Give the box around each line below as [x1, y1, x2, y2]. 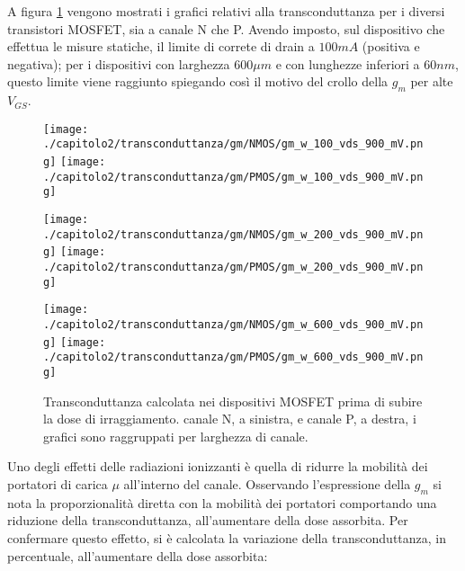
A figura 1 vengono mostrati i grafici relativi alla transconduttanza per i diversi [7, 2, 445, 20]
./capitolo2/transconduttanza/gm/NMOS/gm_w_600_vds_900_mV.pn [43, 317, 424, 331]
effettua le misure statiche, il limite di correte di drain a [7, 37, 315, 56]
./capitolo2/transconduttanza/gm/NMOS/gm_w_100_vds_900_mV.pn [43, 138, 424, 151]
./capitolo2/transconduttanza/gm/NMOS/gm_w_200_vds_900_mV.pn [43, 228, 424, 241]
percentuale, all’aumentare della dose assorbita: [7, 546, 268, 565]
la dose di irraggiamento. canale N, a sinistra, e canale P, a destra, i [43, 409, 416, 428]
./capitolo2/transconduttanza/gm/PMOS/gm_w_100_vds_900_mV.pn [43, 170, 424, 183]
